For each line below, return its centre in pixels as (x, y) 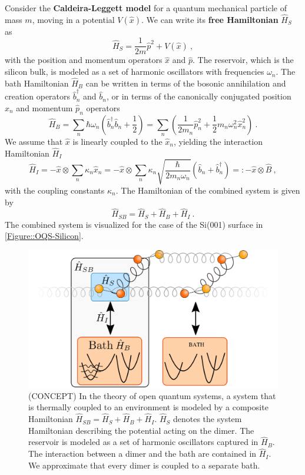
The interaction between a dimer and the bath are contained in (142, 454)
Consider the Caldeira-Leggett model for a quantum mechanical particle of (146, 8)
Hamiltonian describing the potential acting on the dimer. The (141, 430)
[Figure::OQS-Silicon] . (44, 236)
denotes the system (207, 419)
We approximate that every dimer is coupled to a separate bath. (144, 465)
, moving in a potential (73, 19)
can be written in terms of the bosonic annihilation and (186, 83)
